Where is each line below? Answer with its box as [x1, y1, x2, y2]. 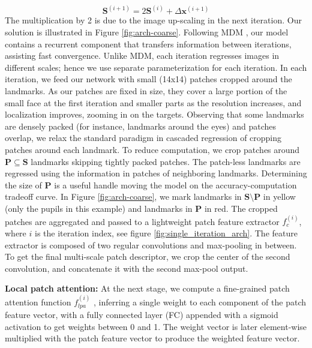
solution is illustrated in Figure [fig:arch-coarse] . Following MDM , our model [5, 26, 289, 38]
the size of [5, 178, 42, 191]
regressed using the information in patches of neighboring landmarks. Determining [5, 167, 307, 179]
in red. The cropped [204, 202, 278, 214]
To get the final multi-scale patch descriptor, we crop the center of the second [5, 250, 290, 263]
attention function [5, 295, 71, 308]
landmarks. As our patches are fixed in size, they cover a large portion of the [5, 85, 287, 97]
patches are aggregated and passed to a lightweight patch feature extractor [5, 215, 280, 227]
